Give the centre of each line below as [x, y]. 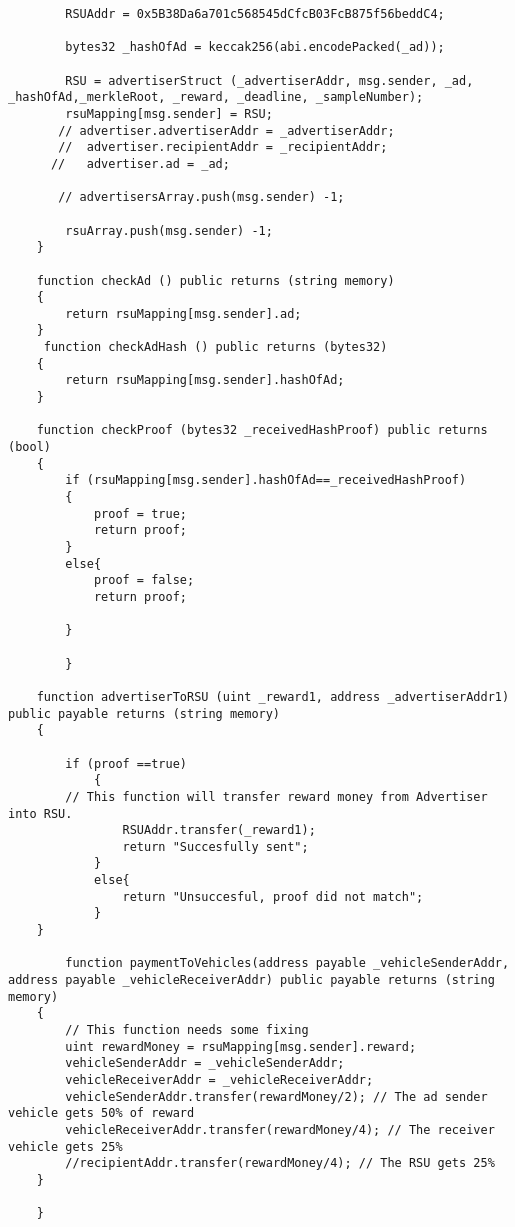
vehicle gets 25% [65, 1146]
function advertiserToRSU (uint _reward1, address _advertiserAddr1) [273, 696]
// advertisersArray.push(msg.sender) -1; [201, 197]
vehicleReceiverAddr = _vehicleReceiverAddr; [219, 1080]
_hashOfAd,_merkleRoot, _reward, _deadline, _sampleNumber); [216, 97]
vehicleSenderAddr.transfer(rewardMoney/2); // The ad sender [276, 1096]
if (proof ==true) [126, 763]
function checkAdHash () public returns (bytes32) [215, 347]
